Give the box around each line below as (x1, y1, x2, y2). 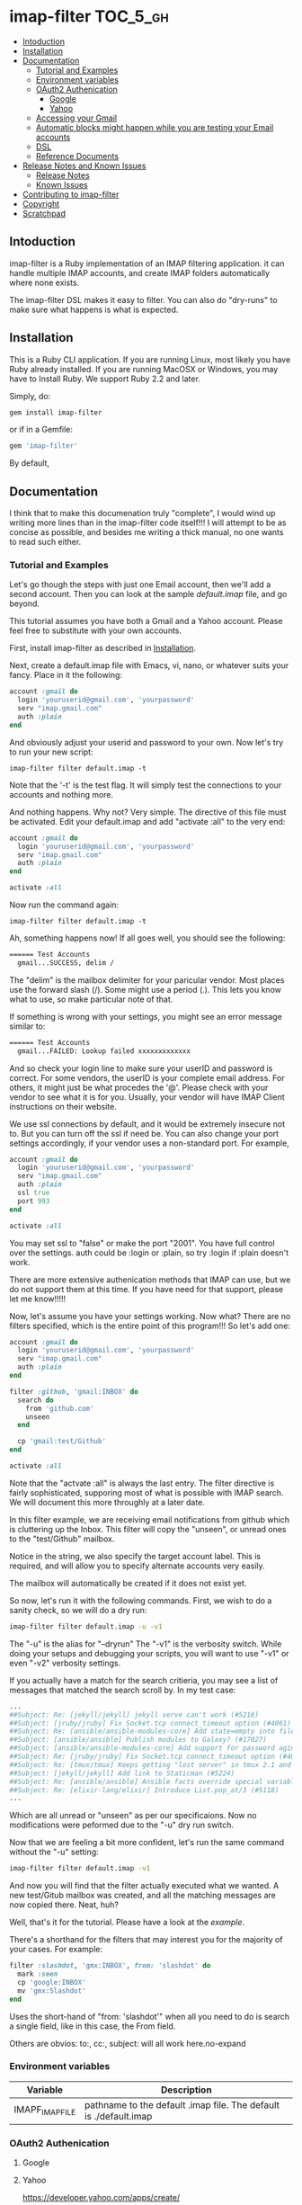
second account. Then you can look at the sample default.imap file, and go (9, 589, 288, 600)
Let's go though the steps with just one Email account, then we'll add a (9, 579, 271, 590)
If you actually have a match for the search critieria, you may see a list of (9, 1674, 279, 1685)
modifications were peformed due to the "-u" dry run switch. (9, 1819, 234, 1831)
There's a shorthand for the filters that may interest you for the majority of (9, 1934, 283, 1945)
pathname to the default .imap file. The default (84, 2098, 280, 2111)
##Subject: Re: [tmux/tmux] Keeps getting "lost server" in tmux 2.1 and (9, 1760, 292, 1769)
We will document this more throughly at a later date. (9, 1496, 205, 1507)
